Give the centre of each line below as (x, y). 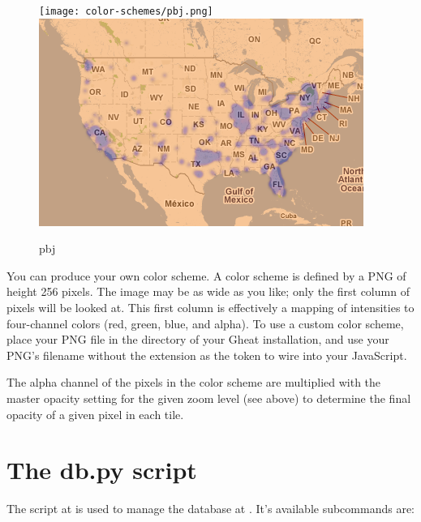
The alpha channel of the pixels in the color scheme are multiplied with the (194, 382)
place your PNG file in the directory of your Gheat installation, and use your (198, 339)
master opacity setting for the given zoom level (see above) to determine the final (209, 398)
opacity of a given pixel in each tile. (95, 414)
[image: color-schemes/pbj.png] (126, 11)
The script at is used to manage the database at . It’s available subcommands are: (211, 509)
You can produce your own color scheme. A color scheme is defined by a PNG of (206, 275)
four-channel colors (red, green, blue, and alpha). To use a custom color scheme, (205, 323)
